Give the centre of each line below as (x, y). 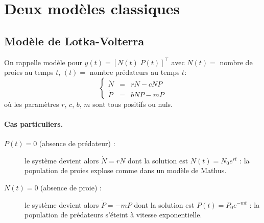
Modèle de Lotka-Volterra (74, 40)
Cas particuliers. (34, 123)
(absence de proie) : (71, 187)
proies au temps (29, 72)
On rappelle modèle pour (43, 62)
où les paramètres (32, 104)
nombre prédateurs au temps (135, 72)
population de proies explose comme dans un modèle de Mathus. (126, 170)
